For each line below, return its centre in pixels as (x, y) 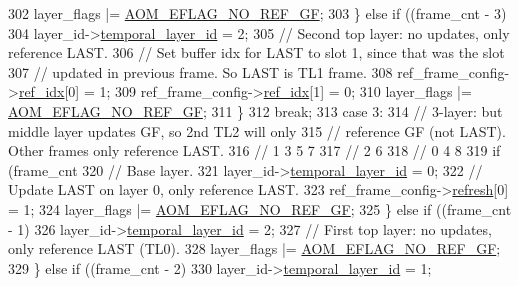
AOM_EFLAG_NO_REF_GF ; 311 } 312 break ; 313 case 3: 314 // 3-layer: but (255, 110)
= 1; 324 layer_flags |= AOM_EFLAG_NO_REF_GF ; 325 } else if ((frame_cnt (260, 208)
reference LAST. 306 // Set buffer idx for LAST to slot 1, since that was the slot (256, 52)
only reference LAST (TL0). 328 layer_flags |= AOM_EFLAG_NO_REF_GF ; (254, 248)
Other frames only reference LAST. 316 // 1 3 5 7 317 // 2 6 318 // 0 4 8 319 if (254, 150)
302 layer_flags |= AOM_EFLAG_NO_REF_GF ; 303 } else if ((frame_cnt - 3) (257, 13)
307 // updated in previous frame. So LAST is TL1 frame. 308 (200, 71)
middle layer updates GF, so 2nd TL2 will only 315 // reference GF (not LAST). (257, 130)
